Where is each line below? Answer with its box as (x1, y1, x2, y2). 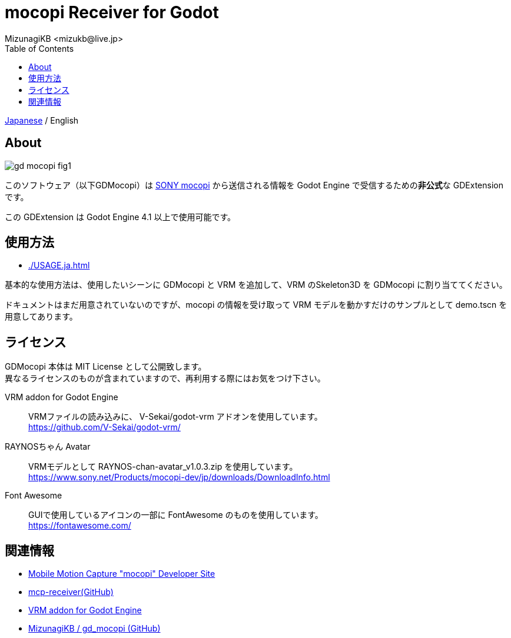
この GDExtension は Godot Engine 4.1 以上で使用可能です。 (5, 211, 236, 222)
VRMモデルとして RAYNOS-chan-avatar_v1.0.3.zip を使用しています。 (28, 461, 298, 472)
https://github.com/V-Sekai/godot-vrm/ (28, 422, 181, 433)
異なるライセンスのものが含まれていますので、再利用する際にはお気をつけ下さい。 (5, 373, 326, 384)
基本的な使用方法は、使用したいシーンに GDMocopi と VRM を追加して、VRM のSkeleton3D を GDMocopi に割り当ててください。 (5, 280, 507, 290)
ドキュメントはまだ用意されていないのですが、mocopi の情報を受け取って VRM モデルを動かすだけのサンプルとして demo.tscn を (5, 300, 507, 310)
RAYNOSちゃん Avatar (5, 441, 91, 452)
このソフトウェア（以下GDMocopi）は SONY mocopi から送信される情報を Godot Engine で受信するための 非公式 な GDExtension (5, 180, 503, 190)
